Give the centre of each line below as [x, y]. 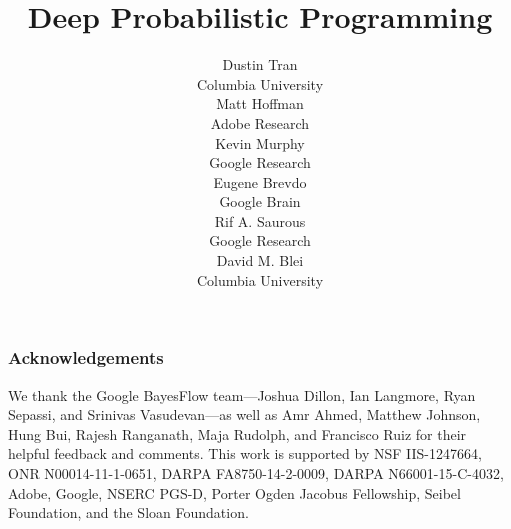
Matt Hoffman [260, 103]
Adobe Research [260, 122]
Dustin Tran [260, 64]
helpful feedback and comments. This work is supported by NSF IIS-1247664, [245, 453]
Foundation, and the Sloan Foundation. [128, 512]
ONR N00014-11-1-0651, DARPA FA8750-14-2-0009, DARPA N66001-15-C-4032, [256, 472]
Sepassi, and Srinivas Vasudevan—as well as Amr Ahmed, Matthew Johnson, [244, 414]
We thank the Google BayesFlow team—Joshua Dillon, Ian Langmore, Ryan [242, 394]
